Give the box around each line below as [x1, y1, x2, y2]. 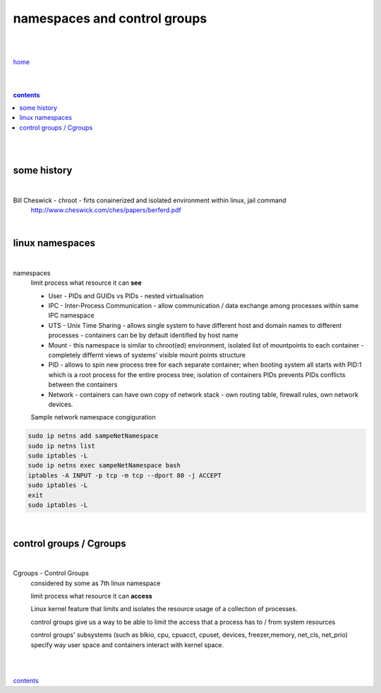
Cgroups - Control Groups [13, 569, 90, 577]
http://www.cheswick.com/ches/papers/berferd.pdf [30, 206, 181, 214]
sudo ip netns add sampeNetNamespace [28, 432, 159, 440]
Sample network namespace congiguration [30, 413, 156, 422]
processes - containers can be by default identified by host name [48, 331, 239, 340]
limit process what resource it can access [30, 592, 153, 601]
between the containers [48, 381, 118, 389]
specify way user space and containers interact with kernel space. [30, 640, 224, 649]
